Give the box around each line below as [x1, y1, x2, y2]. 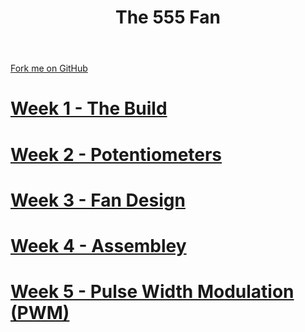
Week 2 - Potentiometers [10, 143, 223, 166]
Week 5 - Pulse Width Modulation [10, 281, 295, 303]
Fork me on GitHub [10, 62, 88, 75]
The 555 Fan [115, 6, 221, 29]
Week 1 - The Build [10, 97, 168, 120]
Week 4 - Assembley [10, 234, 187, 257]
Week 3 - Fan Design [10, 189, 186, 211]
